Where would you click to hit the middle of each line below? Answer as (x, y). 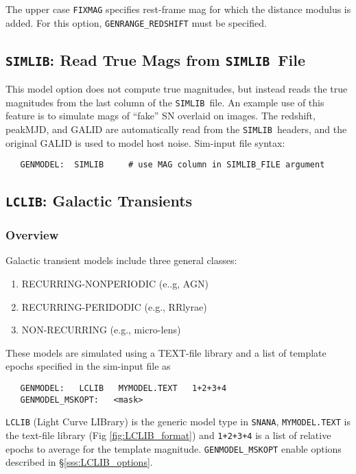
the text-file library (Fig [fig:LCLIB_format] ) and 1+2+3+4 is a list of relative (168, 435)
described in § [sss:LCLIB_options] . (79, 462)
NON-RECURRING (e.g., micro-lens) (101, 330)
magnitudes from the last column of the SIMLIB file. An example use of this (165, 102)
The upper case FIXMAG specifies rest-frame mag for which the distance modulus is (178, 9)
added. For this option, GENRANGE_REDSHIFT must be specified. (136, 22)
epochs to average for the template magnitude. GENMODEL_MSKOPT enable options (174, 448)
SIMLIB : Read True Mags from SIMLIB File (155, 59)
